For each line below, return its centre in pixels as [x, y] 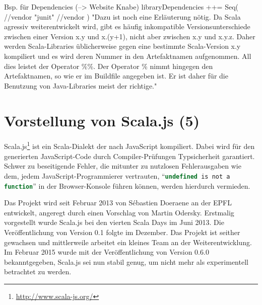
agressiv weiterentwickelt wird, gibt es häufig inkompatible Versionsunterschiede [127, 26]
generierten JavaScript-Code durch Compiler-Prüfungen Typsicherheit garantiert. [129, 156]
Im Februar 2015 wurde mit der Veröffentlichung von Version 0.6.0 [107, 252]
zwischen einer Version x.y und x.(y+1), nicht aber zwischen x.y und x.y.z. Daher [130, 36]
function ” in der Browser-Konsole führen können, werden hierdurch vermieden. [127, 185]
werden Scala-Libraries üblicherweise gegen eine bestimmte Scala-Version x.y [122, 46]
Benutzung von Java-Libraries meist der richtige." [81, 85]
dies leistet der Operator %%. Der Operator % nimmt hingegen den [109, 66]
